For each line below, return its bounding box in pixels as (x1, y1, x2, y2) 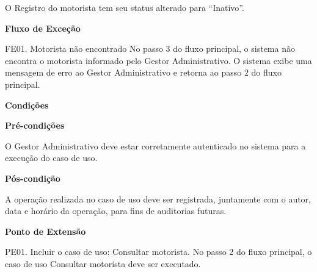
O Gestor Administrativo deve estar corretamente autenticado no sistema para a (5, 139, 306, 152)
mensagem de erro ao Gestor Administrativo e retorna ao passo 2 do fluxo (5, 66, 282, 79)
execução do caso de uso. (5, 151, 98, 164)
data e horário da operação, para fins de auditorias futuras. (5, 204, 227, 217)
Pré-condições (5, 119, 65, 132)
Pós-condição (5, 171, 60, 184)
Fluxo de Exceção (5, 21, 81, 34)
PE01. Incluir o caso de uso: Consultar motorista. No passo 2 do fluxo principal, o (5, 245, 312, 258)
